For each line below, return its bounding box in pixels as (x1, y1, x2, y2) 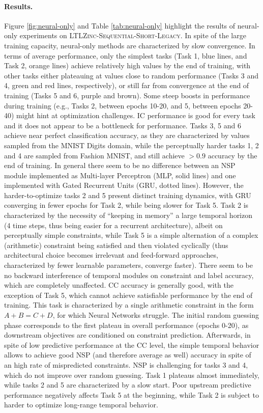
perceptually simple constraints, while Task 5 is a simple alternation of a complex (4, 230, 258, 240)
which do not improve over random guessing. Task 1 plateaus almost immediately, (4, 369, 259, 380)
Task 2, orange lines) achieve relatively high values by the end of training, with (4, 60, 251, 71)
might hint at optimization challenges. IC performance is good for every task (16, 110, 255, 121)
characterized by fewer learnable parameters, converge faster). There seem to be (4, 260, 253, 270)
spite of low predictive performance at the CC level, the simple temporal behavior (4, 339, 259, 350)
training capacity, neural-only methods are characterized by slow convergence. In (4, 40, 255, 50)
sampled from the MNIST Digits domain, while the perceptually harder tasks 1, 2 (4, 140, 259, 150)
